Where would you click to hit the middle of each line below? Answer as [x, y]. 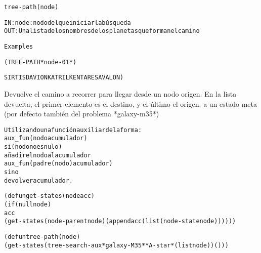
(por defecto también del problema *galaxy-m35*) [82, 114]
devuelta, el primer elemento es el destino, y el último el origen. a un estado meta [131, 103]
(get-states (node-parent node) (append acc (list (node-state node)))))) [120, 221]
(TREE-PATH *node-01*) [40, 62]
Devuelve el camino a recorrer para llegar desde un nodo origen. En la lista [120, 93]
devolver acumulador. [39, 180]
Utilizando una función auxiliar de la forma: [73, 130]
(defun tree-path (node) [42, 237]
